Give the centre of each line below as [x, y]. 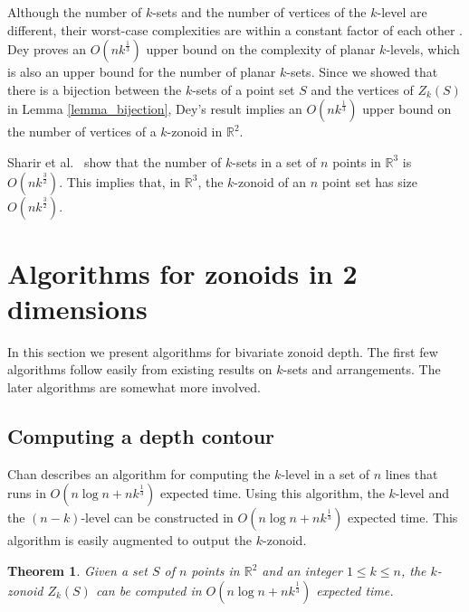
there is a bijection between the [95, 89]
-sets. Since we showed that [362, 72]
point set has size [370, 181]
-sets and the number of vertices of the [259, 12]
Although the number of [75, 12]
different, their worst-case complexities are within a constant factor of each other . [235, 29]
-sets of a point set [244, 89]
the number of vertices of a [82, 132]
